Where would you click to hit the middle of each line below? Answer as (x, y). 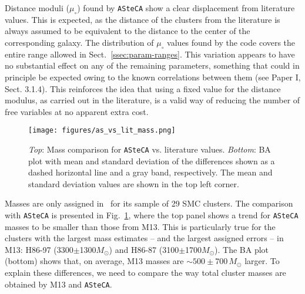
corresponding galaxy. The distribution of (79, 42)
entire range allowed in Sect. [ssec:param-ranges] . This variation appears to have (150, 54)
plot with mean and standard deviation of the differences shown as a (152, 160)
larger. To (262, 261)
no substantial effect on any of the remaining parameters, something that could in (152, 65)
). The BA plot (242, 249)
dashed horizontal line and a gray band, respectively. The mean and (150, 172)
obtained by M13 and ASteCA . (58, 284)
